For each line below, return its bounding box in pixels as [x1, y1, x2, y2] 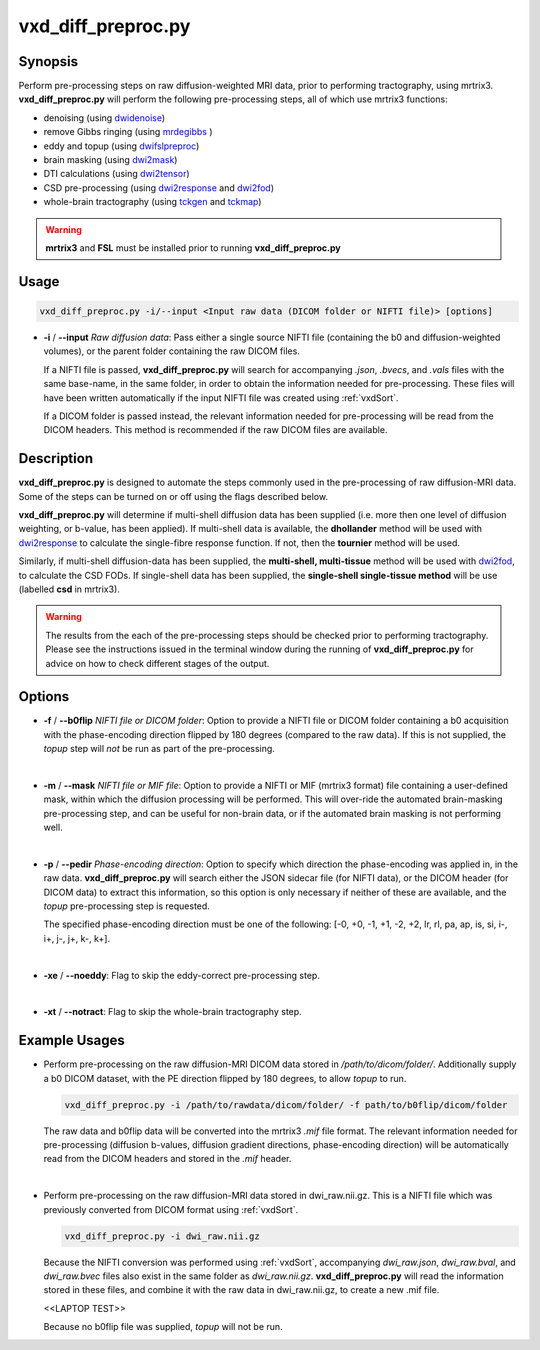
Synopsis [18, 53, 79, 70]
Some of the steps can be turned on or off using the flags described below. [18, 490, 329, 502]
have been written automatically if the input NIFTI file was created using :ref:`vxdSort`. [43, 391, 399, 404]
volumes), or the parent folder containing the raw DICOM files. [43, 345, 300, 357]
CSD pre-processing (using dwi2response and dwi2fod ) [43, 181, 275, 194]
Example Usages [18, 1032, 125, 1049]
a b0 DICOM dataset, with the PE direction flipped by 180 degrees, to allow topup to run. [43, 1072, 407, 1084]
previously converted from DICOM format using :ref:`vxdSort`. [43, 1203, 299, 1215]
